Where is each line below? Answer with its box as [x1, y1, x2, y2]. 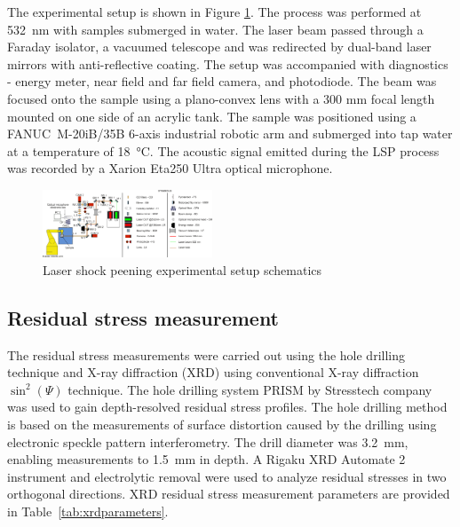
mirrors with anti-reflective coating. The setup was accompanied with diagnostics [7, 54, 448, 73]
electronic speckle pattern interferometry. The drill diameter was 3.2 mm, [7, 432, 408, 451]
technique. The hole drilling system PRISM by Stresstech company [67, 380, 432, 398]
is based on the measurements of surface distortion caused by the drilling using [7, 414, 437, 433]
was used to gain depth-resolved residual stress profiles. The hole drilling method [7, 397, 448, 416]
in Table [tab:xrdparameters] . [7, 501, 169, 520]
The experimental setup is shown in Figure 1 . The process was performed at [7, 3, 422, 20]
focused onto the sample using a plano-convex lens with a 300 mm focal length [7, 89, 435, 107]
